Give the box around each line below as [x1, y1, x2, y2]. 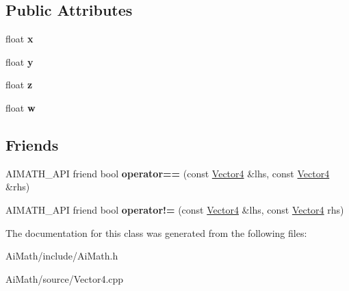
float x [5, 31, 34, 46]
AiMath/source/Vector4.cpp [5, 271, 124, 286]
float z [5, 77, 33, 92]
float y [5, 54, 34, 68]
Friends [5, 134, 59, 155]
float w [5, 100, 36, 114]
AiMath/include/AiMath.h [5, 249, 118, 263]
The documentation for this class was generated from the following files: [5, 225, 307, 240]
